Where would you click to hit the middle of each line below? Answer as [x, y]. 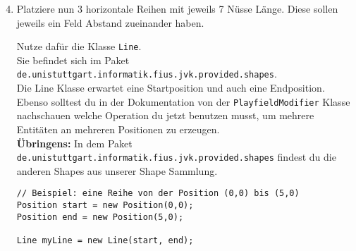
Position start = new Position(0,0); [105, 206]
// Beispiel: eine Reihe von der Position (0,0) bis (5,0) [158, 194]
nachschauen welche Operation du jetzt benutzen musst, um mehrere [165, 115]
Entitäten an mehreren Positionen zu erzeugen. [118, 129]
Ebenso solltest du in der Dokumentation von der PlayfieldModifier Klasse [183, 101]
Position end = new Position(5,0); [100, 217]
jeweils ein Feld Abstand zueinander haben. [110, 22]
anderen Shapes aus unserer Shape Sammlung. [117, 170]
